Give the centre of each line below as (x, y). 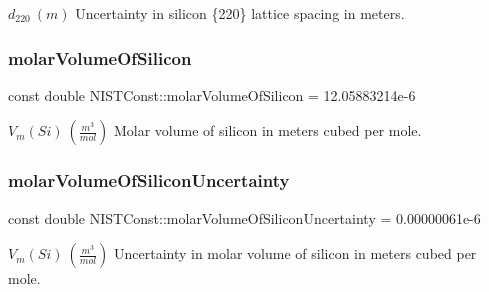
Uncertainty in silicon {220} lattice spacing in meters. (240, 13)
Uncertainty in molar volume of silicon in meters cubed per (295, 253)
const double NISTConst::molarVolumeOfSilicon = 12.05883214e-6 (212, 94)
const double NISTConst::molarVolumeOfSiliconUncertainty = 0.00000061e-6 (244, 217)
